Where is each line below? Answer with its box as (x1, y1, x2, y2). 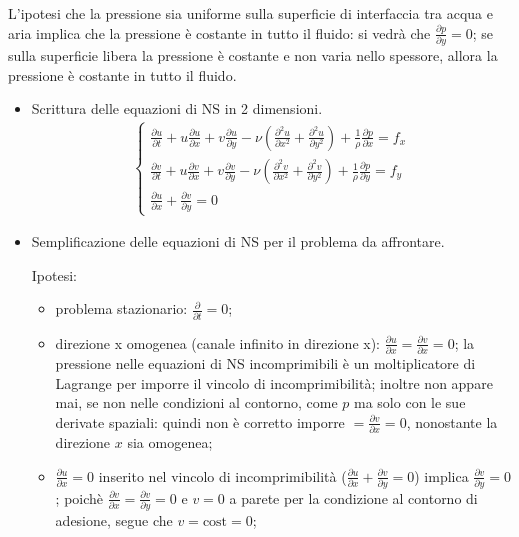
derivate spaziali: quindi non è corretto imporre (55, 411, 345, 432)
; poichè (55, 487, 104, 508)
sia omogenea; (127, 432, 213, 453)
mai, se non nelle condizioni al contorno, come (55, 392, 338, 413)
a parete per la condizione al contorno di (229, 487, 478, 508)
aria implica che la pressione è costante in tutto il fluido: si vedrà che (8, 22, 431, 43)
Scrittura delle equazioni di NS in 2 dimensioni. (31, 98, 323, 119)
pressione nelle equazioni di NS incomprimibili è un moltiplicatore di (55, 352, 476, 373)
